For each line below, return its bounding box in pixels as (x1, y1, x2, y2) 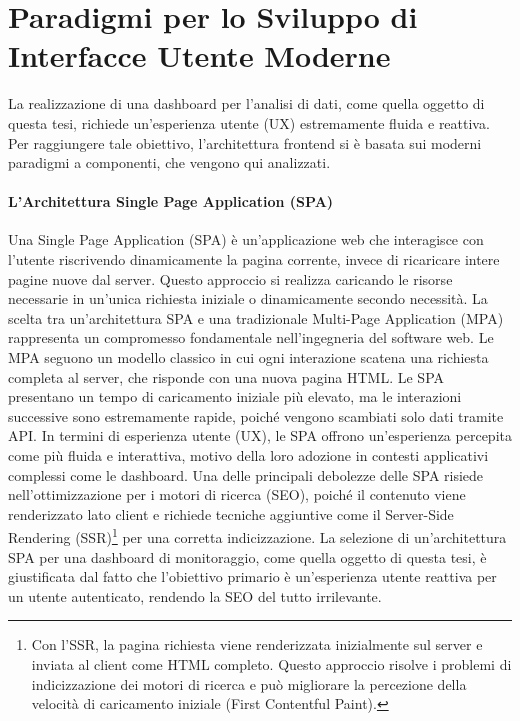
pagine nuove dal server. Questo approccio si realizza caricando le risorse (8, 268, 453, 289)
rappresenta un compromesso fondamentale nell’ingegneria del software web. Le (8, 327, 494, 348)
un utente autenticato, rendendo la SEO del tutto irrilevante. (8, 585, 382, 606)
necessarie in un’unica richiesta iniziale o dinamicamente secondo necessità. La (8, 288, 488, 309)
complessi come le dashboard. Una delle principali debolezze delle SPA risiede (8, 464, 484, 485)
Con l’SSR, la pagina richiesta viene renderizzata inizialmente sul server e (31, 634, 483, 655)
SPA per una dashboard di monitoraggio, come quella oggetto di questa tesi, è (8, 546, 487, 567)
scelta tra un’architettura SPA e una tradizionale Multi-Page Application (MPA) (8, 307, 504, 328)
